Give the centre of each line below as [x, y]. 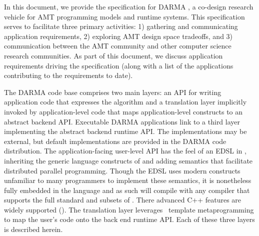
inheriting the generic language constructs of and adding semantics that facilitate [128, 160]
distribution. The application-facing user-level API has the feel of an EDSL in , [125, 151]
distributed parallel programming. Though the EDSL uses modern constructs [122, 170]
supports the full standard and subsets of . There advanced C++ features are [123, 200]
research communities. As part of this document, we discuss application [113, 55]
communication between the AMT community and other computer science [118, 46]
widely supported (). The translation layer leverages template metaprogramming [129, 209]
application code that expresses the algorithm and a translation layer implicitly [125, 102]
